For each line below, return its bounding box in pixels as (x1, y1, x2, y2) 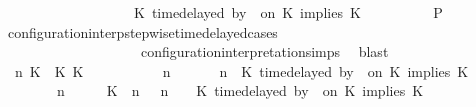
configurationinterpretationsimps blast (140, 41, 389, 62)
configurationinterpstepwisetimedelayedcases (7, 21, 278, 42)
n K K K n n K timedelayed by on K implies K (14, 60, 469, 81)
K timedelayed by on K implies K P (133, 2, 443, 22)
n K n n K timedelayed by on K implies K (56, 80, 424, 101)
